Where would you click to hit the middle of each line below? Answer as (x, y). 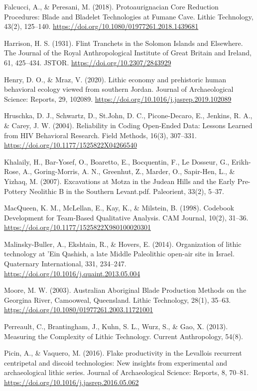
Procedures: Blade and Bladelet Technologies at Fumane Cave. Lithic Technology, (129, 16)
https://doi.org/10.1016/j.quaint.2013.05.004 (72, 273)
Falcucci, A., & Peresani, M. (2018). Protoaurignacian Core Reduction (111, 6)
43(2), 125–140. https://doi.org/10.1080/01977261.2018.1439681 (101, 26)
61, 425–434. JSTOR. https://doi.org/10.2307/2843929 (88, 62)
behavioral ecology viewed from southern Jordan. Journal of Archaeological (119, 89)
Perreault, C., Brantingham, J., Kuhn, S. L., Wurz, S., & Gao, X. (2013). (116, 326)
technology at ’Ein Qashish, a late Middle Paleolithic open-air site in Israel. (119, 254)
